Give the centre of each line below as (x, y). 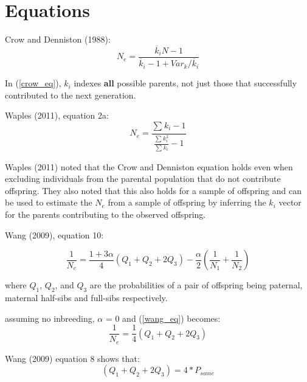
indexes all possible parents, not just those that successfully (185, 83)
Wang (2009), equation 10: (54, 234)
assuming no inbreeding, (50, 318)
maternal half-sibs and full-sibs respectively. (86, 297)
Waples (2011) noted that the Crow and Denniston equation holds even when (149, 166)
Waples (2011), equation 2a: (57, 115)
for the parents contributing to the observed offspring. (105, 214)
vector (290, 202)
